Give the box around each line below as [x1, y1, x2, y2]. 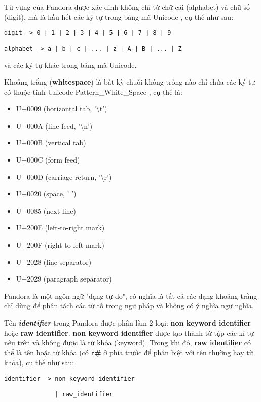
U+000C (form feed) [16, 154, 80, 165]
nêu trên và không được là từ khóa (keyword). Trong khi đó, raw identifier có [4, 337, 251, 348]
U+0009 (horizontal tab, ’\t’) [16, 103, 107, 114]
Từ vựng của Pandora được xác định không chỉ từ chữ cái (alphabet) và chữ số [4, 2, 250, 12]
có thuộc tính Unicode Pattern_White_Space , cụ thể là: [4, 86, 182, 97]
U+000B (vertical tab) [16, 137, 86, 148]
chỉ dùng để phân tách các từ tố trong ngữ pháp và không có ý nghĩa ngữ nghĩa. [4, 300, 254, 311]
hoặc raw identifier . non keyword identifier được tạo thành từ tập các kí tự [4, 327, 254, 338]
